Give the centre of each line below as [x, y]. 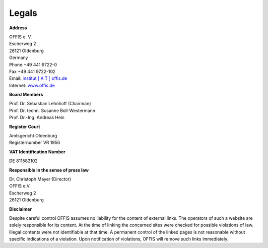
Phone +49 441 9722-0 [33, 64]
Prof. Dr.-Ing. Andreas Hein [37, 118]
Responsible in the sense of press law [49, 170]
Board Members [26, 95]
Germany [19, 58]
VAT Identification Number [37, 152]
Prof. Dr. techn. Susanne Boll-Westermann [52, 110]
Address [18, 28]
